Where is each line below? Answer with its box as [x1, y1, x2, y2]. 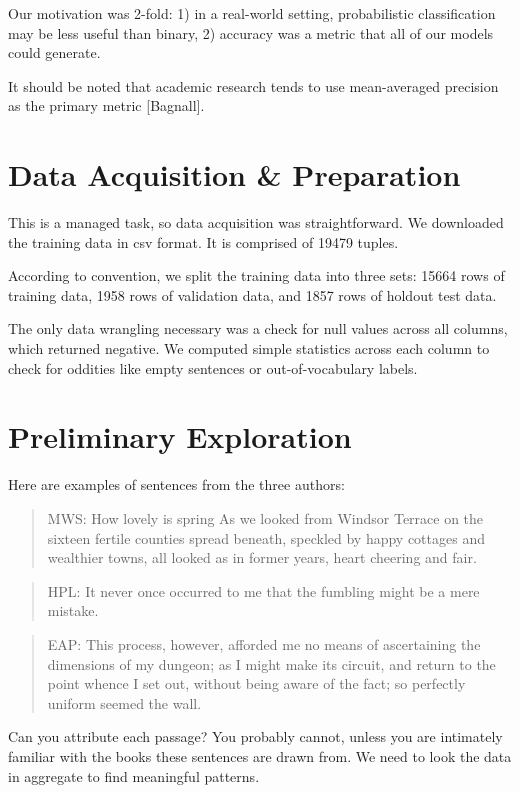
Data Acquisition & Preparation [8, 154, 461, 195]
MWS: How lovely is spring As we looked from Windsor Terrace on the [47, 507, 484, 528]
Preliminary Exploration [8, 416, 352, 457]
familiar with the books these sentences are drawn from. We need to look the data [8, 745, 512, 766]
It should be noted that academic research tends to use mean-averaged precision [8, 75, 499, 96]
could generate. [8, 42, 101, 63]
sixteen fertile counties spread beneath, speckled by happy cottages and [47, 527, 485, 548]
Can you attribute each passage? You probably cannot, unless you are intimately [8, 726, 503, 747]
